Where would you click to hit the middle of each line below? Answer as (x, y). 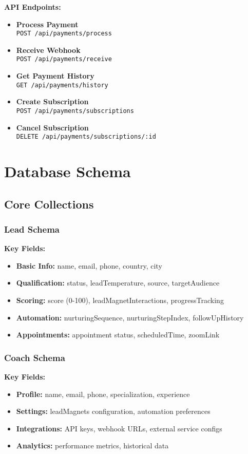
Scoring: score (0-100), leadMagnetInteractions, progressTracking (120, 300)
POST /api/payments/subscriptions (75, 111)
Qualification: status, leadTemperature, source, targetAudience (118, 283)
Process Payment (47, 24)
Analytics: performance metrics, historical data (92, 446)
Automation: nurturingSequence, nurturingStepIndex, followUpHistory (130, 317)
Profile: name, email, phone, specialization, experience (103, 394)
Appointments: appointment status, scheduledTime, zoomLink (118, 335)
